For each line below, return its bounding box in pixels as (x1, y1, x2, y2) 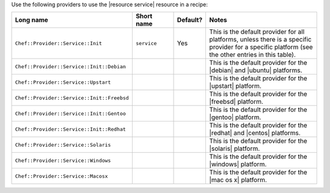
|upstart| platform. (209, 82, 262, 90)
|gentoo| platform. (209, 113, 262, 122)
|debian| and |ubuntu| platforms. (209, 66, 302, 75)
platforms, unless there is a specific (209, 35, 312, 44)
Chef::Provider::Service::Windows (15, 157, 111, 164)
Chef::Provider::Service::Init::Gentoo (15, 110, 127, 117)
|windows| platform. (209, 160, 267, 169)
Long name (15, 16, 48, 24)
